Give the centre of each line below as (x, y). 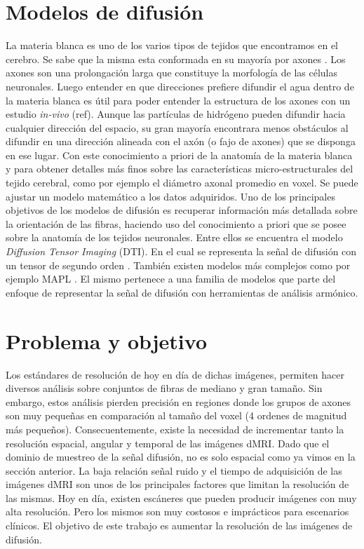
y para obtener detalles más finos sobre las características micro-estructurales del (180, 169)
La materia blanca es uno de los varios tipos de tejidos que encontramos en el (172, 45)
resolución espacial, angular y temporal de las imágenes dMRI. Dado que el (168, 443)
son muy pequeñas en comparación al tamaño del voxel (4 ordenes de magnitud (176, 415)
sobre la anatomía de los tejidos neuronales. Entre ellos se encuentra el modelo (174, 237)
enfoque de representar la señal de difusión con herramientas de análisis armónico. (182, 292)
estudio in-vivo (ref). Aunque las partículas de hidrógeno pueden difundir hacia (176, 114)
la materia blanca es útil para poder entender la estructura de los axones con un (178, 100)
